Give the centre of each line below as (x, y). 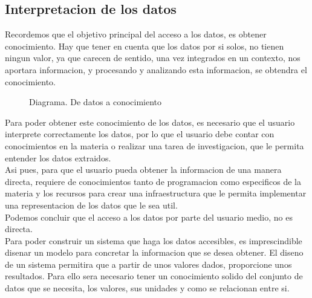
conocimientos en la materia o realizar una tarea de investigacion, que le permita (154, 145)
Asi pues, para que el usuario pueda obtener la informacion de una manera (143, 170)
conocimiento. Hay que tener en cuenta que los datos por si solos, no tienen (145, 46)
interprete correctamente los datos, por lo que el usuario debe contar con (140, 134)
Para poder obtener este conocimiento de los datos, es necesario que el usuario (150, 122)
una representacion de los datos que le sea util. (91, 205)
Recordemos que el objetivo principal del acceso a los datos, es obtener (136, 34)
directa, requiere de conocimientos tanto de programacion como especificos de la (153, 181)
